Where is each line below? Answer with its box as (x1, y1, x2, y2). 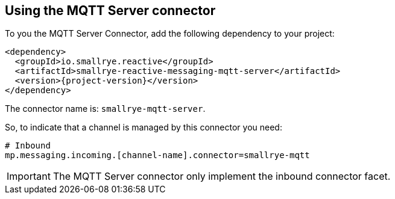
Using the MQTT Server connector (5, 3, 216, 18)
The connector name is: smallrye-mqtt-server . (5, 103, 206, 114)
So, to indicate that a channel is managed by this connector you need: (5, 122, 282, 133)
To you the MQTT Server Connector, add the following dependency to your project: (5, 28, 335, 39)
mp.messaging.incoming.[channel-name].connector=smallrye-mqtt (5, 150, 310, 161)
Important (7, 170, 51, 183)
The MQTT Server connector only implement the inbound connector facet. (52, 170, 391, 183)
